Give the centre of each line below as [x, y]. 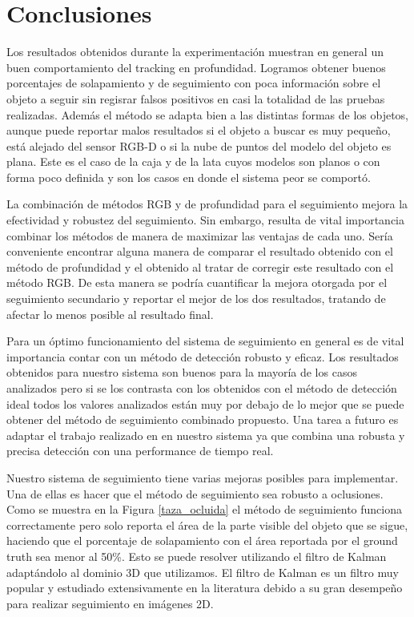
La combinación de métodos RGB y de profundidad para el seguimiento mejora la [207, 204]
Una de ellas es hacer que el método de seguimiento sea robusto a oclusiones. [195, 493]
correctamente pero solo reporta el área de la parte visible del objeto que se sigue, [207, 524]
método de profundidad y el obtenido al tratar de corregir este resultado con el [200, 266]
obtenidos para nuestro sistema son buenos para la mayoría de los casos [182, 372]
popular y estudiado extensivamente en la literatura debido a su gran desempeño [205, 588]
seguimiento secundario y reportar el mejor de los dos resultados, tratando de [196, 298]
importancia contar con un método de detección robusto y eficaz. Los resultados [203, 356]
